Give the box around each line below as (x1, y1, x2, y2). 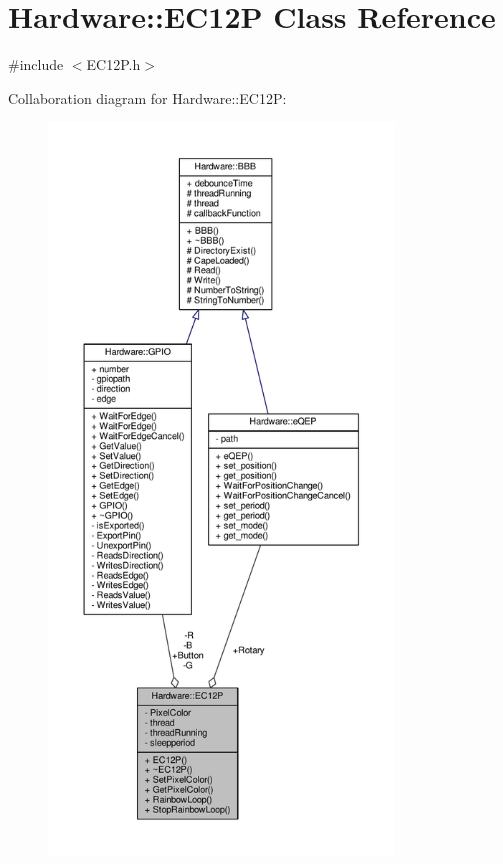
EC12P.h (86, 54, 141, 75)
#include (8, 54, 64, 75)
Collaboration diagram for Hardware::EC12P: (8, 87, 287, 108)
